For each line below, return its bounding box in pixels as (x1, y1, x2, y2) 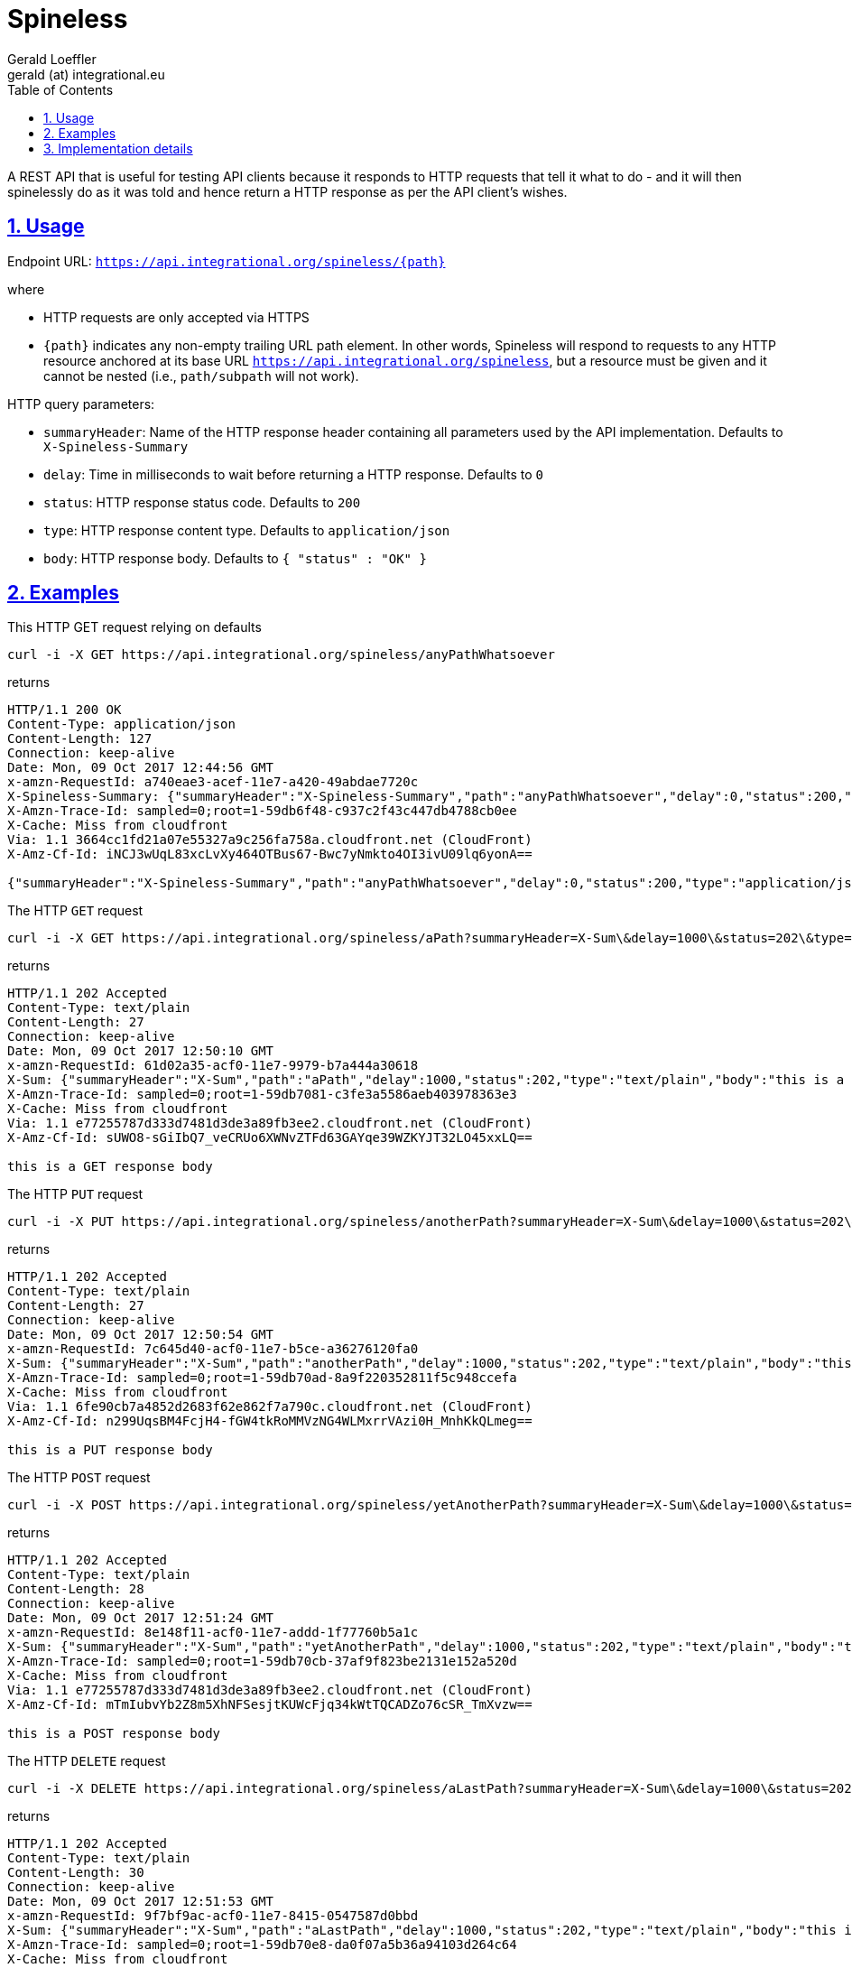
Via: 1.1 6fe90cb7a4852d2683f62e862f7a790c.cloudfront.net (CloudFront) (7, 1399, 532, 1415)
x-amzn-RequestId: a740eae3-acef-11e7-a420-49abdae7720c (7, 775, 419, 790)
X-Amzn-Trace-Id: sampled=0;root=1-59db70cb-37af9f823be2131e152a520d (7, 1654, 517, 1669)
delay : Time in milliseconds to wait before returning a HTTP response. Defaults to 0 (43, 466, 543, 482)
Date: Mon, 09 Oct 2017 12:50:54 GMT (7, 1327, 274, 1342)
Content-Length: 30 (7, 1865, 144, 1880)
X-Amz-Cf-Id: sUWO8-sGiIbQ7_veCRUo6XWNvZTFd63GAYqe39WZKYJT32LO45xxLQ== (7, 1130, 532, 1146)
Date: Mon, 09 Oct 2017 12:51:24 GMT (7, 1611, 274, 1626)
